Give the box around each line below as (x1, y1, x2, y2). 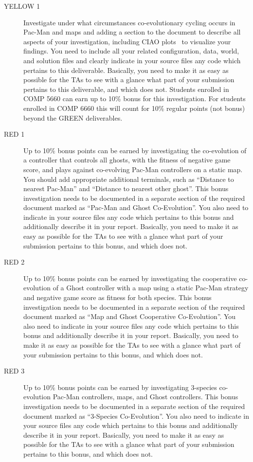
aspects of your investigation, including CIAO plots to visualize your (23, 36, 231, 46)
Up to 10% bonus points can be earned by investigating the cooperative (23, 273, 237, 283)
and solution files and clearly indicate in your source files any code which (23, 55, 241, 65)
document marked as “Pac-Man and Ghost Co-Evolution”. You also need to (23, 202, 249, 213)
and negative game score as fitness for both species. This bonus (23, 292, 212, 302)
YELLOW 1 (4, 1, 40, 11)
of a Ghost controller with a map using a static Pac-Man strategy (53, 283, 249, 293)
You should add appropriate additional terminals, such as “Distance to (23, 174, 234, 184)
